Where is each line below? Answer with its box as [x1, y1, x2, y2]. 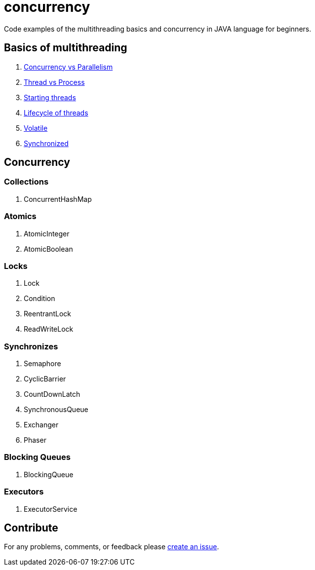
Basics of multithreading [4, 41, 127, 54]
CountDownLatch [24, 390, 80, 399]
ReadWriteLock [24, 325, 74, 334]
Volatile [24, 123, 48, 132]
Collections [4, 177, 49, 187]
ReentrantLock [24, 309, 71, 318]
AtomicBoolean [24, 244, 73, 253]
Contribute [4, 521, 58, 534]
